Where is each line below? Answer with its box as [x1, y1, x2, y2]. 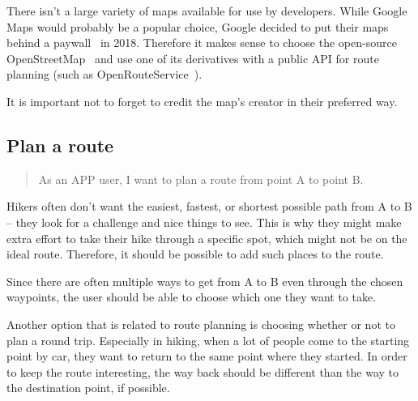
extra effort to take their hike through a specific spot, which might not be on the [6, 229, 407, 246]
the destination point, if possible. [6, 379, 170, 396]
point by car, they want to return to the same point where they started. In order [6, 348, 407, 365]
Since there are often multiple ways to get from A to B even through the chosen [6, 272, 403, 289]
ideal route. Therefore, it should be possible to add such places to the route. [6, 245, 384, 262]
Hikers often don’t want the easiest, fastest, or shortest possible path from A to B [6, 198, 412, 215]
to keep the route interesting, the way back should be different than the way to [6, 363, 399, 380]
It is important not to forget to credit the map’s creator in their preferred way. [6, 92, 398, 109]
